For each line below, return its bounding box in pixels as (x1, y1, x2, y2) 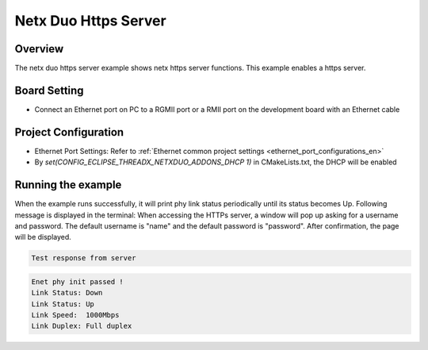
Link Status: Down (31, 288, 103, 298)
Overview (14, 42, 64, 56)
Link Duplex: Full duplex (31, 321, 132, 331)
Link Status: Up (31, 299, 95, 309)
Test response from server (31, 254, 136, 263)
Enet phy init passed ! (31, 277, 124, 286)
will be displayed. (14, 233, 71, 242)
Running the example (14, 179, 122, 192)
